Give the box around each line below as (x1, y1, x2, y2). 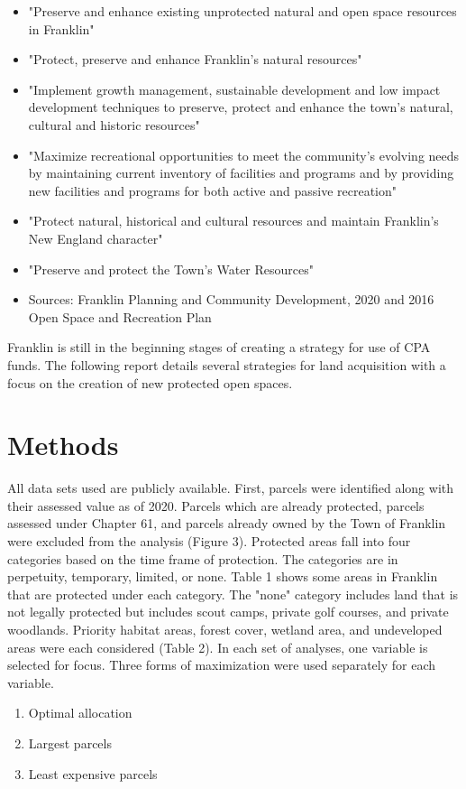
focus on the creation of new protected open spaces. (7, 373, 293, 392)
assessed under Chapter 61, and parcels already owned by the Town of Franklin (7, 514, 446, 533)
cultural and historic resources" (28, 115, 200, 134)
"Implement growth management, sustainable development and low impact (28, 79, 441, 98)
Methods (7, 426, 119, 463)
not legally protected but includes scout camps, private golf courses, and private (7, 602, 449, 621)
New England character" (28, 228, 163, 247)
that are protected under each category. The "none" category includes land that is (7, 584, 459, 603)
